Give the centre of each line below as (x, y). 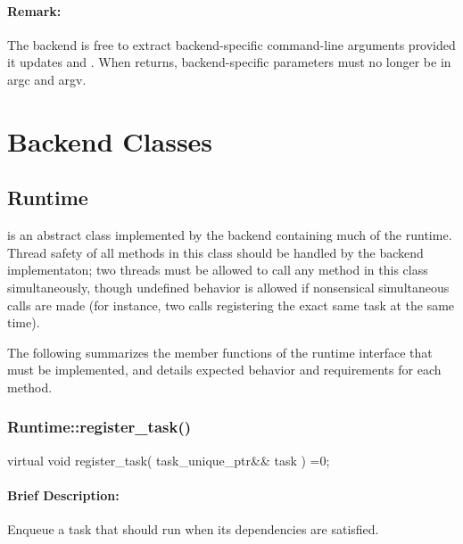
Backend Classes (110, 140)
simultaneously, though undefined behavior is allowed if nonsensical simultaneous (228, 287)
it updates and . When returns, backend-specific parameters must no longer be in (229, 62)
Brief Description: (63, 495)
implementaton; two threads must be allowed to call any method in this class (218, 270)
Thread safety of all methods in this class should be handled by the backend (215, 252)
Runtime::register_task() (99, 427)
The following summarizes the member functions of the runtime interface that (220, 352)
